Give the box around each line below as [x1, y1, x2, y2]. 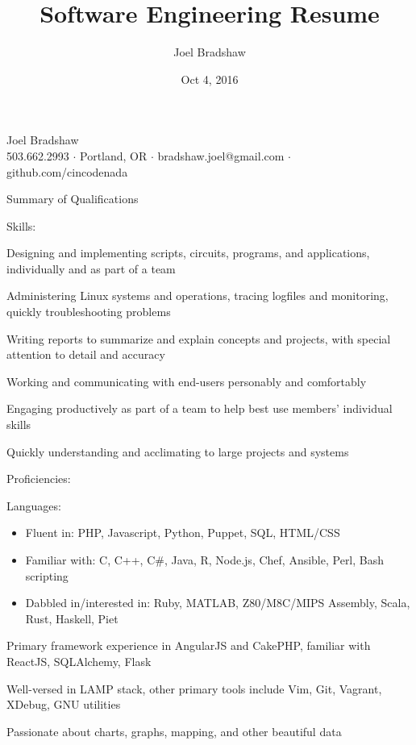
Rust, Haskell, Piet [25, 610, 119, 626]
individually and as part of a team [6, 260, 176, 277]
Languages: [6, 497, 61, 514]
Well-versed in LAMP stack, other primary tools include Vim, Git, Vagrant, [6, 680, 382, 697]
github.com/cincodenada [6, 163, 128, 180]
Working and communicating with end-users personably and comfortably [6, 372, 367, 389]
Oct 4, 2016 [181, 70, 239, 87]
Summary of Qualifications [6, 190, 139, 207]
